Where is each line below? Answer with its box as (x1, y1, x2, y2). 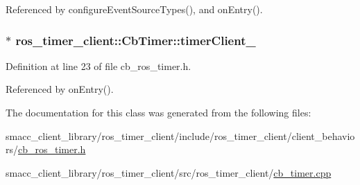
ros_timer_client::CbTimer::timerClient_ (15, 31, 256, 49)
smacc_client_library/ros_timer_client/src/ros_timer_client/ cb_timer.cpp (6, 165, 332, 179)
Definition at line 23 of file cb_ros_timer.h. (6, 58, 191, 73)
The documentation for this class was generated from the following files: (6, 105, 311, 119)
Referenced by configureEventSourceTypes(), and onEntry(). (6, 2, 263, 16)
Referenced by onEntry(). (6, 82, 114, 96)
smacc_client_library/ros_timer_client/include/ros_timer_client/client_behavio (6, 128, 355, 143)
